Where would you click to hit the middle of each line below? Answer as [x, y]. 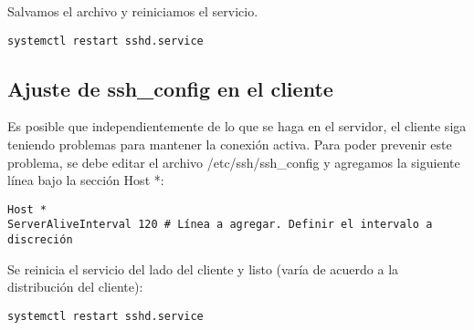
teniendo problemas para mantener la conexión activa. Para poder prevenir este [230, 144]
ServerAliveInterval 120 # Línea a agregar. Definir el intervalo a [220, 225]
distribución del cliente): [75, 287]
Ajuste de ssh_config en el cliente [170, 88]
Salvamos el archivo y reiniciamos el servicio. [133, 11]
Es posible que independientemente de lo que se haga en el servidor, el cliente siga [237, 126]
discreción [40, 240]
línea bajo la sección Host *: [86, 180]
